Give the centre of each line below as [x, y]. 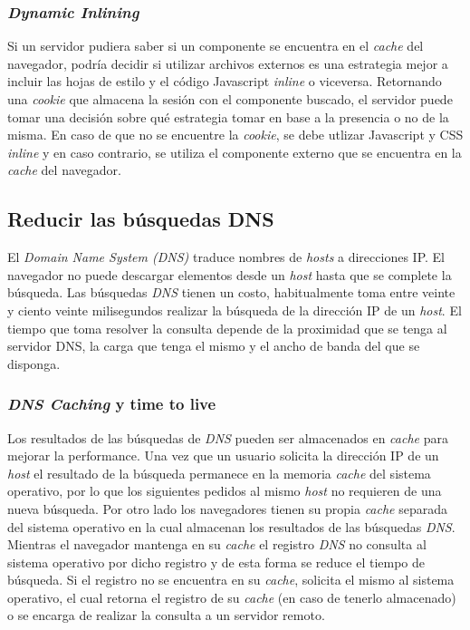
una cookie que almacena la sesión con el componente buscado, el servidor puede [230, 99]
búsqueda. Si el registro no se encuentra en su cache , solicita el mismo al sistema [231, 580]
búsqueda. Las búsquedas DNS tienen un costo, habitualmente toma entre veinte [231, 292]
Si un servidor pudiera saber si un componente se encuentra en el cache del [216, 46]
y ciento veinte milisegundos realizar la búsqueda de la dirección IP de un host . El [235, 310]
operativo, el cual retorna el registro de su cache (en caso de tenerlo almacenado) [232, 597]
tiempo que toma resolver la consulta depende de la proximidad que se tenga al [227, 328]
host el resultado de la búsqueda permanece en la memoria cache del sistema [219, 473]
